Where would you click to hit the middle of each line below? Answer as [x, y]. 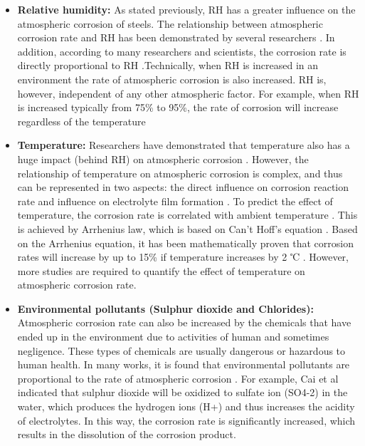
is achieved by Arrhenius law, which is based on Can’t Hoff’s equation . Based [187, 228]
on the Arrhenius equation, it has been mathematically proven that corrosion [185, 243]
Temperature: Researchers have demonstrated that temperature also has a [184, 145]
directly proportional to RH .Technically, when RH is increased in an [168, 65]
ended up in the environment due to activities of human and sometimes [173, 337]
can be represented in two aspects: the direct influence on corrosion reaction [183, 187]
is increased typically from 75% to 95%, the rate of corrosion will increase [178, 107]
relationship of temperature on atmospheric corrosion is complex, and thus [180, 173]
